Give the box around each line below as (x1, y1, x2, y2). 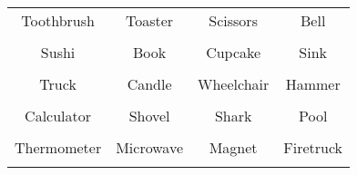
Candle (127, 73, 172, 94)
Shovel (128, 105, 170, 126)
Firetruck (283, 137, 343, 158)
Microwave (116, 137, 183, 158)
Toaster (126, 10, 174, 31)
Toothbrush (21, 10, 95, 31)
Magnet (209, 137, 258, 158)
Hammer (285, 73, 341, 94)
